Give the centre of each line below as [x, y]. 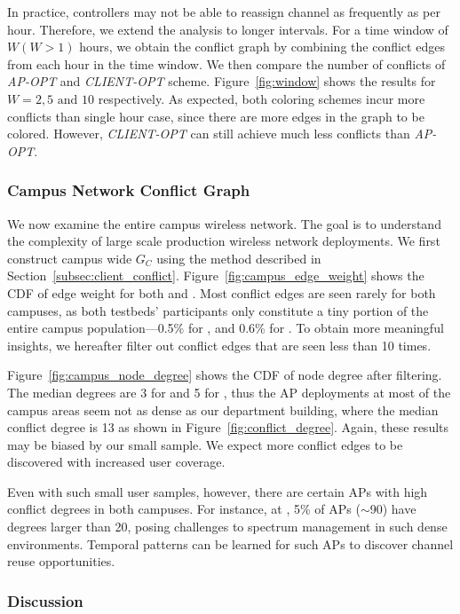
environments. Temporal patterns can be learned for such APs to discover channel [230, 543]
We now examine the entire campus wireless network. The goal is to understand [224, 223]
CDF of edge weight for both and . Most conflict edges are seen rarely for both [222, 292]
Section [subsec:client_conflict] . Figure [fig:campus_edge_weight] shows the [216, 276]
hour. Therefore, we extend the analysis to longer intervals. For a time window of [228, 29]
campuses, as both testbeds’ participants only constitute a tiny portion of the [218, 310]
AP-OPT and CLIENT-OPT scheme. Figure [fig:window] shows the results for [222, 81]
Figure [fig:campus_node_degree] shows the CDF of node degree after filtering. [225, 375]
